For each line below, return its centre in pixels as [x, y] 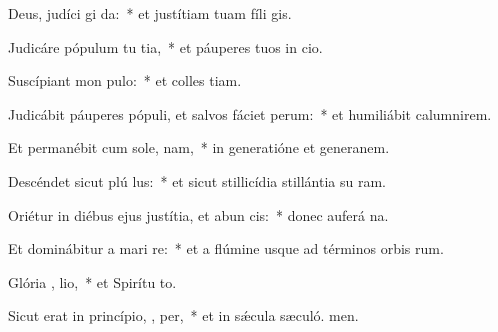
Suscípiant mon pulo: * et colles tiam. [125, 80]
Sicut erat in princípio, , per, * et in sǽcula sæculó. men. [183, 315]
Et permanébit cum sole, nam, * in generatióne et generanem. [199, 147]
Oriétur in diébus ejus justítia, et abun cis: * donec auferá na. [198, 214]
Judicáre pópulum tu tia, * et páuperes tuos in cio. [165, 46]
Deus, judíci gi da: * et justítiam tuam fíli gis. [150, 13]
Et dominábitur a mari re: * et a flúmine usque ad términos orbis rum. [226, 248]
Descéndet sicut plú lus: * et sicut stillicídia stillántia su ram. [197, 180]
